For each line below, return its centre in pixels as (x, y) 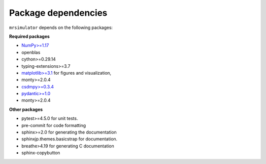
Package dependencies (58, 13)
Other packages (26, 109)
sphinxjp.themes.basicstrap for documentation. (69, 139)
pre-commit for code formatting (54, 125)
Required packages (30, 36)
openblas (31, 52)
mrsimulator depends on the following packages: (61, 27)
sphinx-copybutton (41, 153)
